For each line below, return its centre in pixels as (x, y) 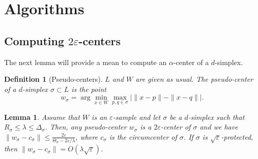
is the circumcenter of (143, 136)
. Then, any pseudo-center (86, 127)
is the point (89, 89)
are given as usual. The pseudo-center (194, 79)
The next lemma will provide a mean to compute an (85, 62)
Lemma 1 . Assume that (42, 117)
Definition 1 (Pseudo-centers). (53, 79)
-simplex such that (216, 117)
